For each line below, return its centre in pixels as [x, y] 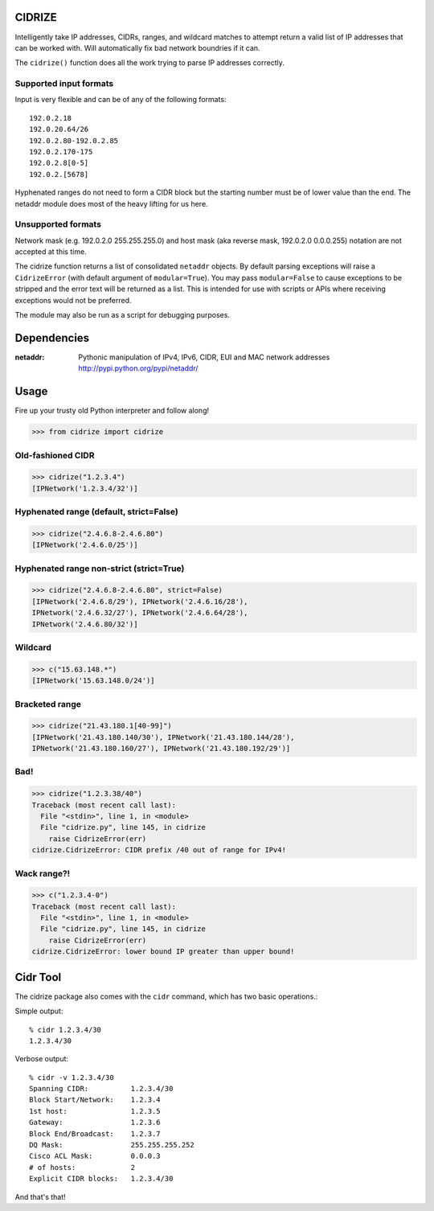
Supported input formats [64, 84]
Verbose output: [41, 1059]
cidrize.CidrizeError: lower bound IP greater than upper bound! [163, 952]
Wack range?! [43, 873]
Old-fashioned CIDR [55, 455]
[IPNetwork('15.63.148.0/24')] [94, 681]
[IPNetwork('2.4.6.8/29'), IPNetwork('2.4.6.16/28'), [140, 601]
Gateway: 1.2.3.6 [95, 1123]
